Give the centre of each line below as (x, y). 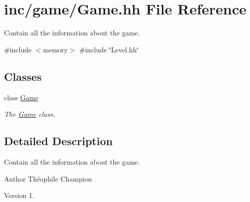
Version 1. (19, 195)
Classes (23, 76)
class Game (21, 97)
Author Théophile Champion (48, 178)
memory (55, 49)
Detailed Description (59, 141)
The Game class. (30, 114)
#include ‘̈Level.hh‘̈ (109, 49)
